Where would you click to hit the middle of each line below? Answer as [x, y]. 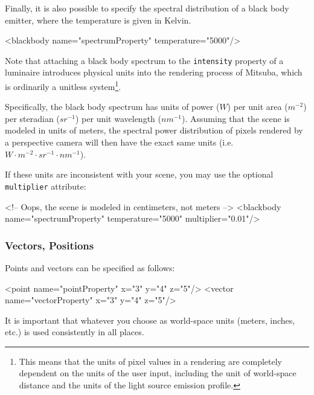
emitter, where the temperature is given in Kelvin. [98, 20]
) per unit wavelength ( [118, 118]
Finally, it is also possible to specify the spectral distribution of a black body [147, 8]
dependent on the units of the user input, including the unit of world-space [158, 373]
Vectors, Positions [50, 245]
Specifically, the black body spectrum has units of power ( [112, 107]
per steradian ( [32, 118]
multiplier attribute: [46, 186]
